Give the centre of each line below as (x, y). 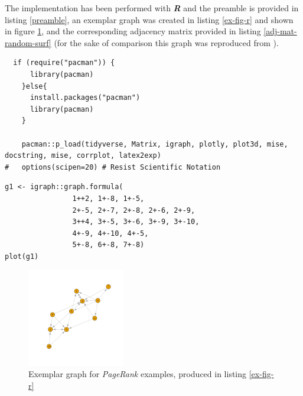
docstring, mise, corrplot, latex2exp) (83, 156)
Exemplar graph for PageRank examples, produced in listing (138, 374)
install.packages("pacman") (85, 98)
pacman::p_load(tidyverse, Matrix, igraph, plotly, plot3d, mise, (155, 144)
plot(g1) (22, 256)
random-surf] (28, 42)
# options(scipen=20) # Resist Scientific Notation (113, 167)
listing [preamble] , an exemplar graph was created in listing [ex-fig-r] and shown (149, 19)
